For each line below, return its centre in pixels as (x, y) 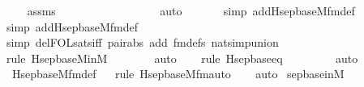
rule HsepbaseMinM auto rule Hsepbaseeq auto (182, 58)
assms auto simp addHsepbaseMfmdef (191, 10)
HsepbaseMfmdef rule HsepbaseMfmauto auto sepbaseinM (178, 74)
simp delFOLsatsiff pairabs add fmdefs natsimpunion (143, 42)
